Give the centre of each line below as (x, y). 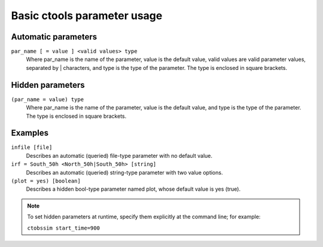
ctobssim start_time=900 (63, 228)
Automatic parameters (54, 37)
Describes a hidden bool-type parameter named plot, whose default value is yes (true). (133, 189)
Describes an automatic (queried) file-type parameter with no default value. (119, 155)
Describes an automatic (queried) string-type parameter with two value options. (124, 172)
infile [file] (32, 147)
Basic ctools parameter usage (87, 16)
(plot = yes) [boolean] (46, 181)
